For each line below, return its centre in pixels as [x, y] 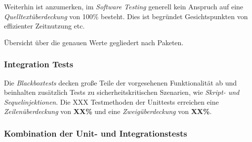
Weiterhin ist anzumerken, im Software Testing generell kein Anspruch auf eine [124, 6]
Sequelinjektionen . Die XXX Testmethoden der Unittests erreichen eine [111, 101]
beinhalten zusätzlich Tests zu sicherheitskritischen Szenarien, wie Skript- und [122, 92]
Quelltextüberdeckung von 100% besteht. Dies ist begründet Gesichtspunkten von [126, 16]
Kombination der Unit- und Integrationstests [96, 133]
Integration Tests [39, 64]
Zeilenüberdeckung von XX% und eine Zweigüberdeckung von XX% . [108, 111]
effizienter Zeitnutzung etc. [44, 26]
